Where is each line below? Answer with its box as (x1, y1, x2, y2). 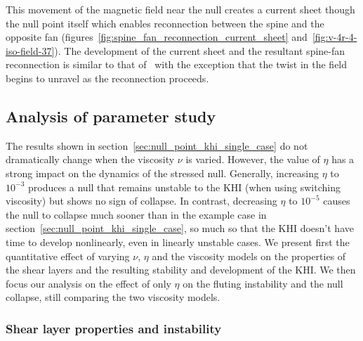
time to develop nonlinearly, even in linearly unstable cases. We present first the (6, 234, 350, 249)
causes (323, 193, 350, 208)
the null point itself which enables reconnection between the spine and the (6, 15, 324, 30)
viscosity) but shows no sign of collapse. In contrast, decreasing (6, 193, 277, 208)
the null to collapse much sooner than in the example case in (6, 207, 267, 221)
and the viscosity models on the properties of (152, 248, 346, 263)
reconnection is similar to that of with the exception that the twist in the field (6, 57, 348, 72)
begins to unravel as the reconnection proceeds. (6, 70, 209, 85)
